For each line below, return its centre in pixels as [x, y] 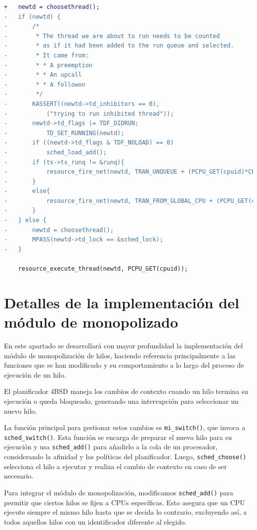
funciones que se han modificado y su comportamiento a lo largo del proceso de [124, 365]
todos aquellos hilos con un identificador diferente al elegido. [95, 521]
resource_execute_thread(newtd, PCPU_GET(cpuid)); [103, 269]
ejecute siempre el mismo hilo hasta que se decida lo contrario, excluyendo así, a [126, 512]
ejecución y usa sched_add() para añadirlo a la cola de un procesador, [111, 447]
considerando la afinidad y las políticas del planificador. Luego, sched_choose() [125, 457]
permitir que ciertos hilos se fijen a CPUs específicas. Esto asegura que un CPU [125, 502]
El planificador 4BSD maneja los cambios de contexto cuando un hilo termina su [126, 391]
